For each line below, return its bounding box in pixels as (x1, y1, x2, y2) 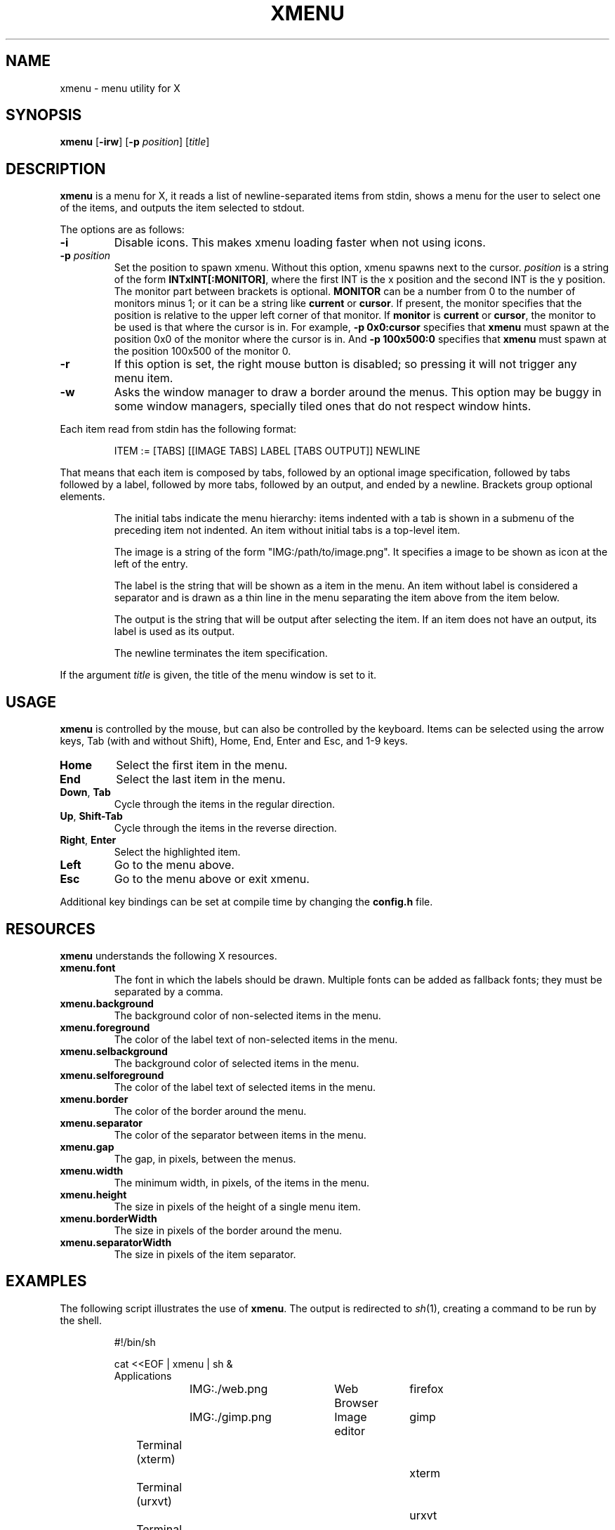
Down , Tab (60, 786, 111, 799)
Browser (334, 1395, 378, 1410)
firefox (409, 1381, 444, 1396)
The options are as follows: (60, 223, 185, 236)
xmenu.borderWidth (60, 1212, 157, 1224)
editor (334, 1423, 365, 1438)
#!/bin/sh (114, 1335, 156, 1348)
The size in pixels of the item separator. (114, 1248, 296, 1260)
